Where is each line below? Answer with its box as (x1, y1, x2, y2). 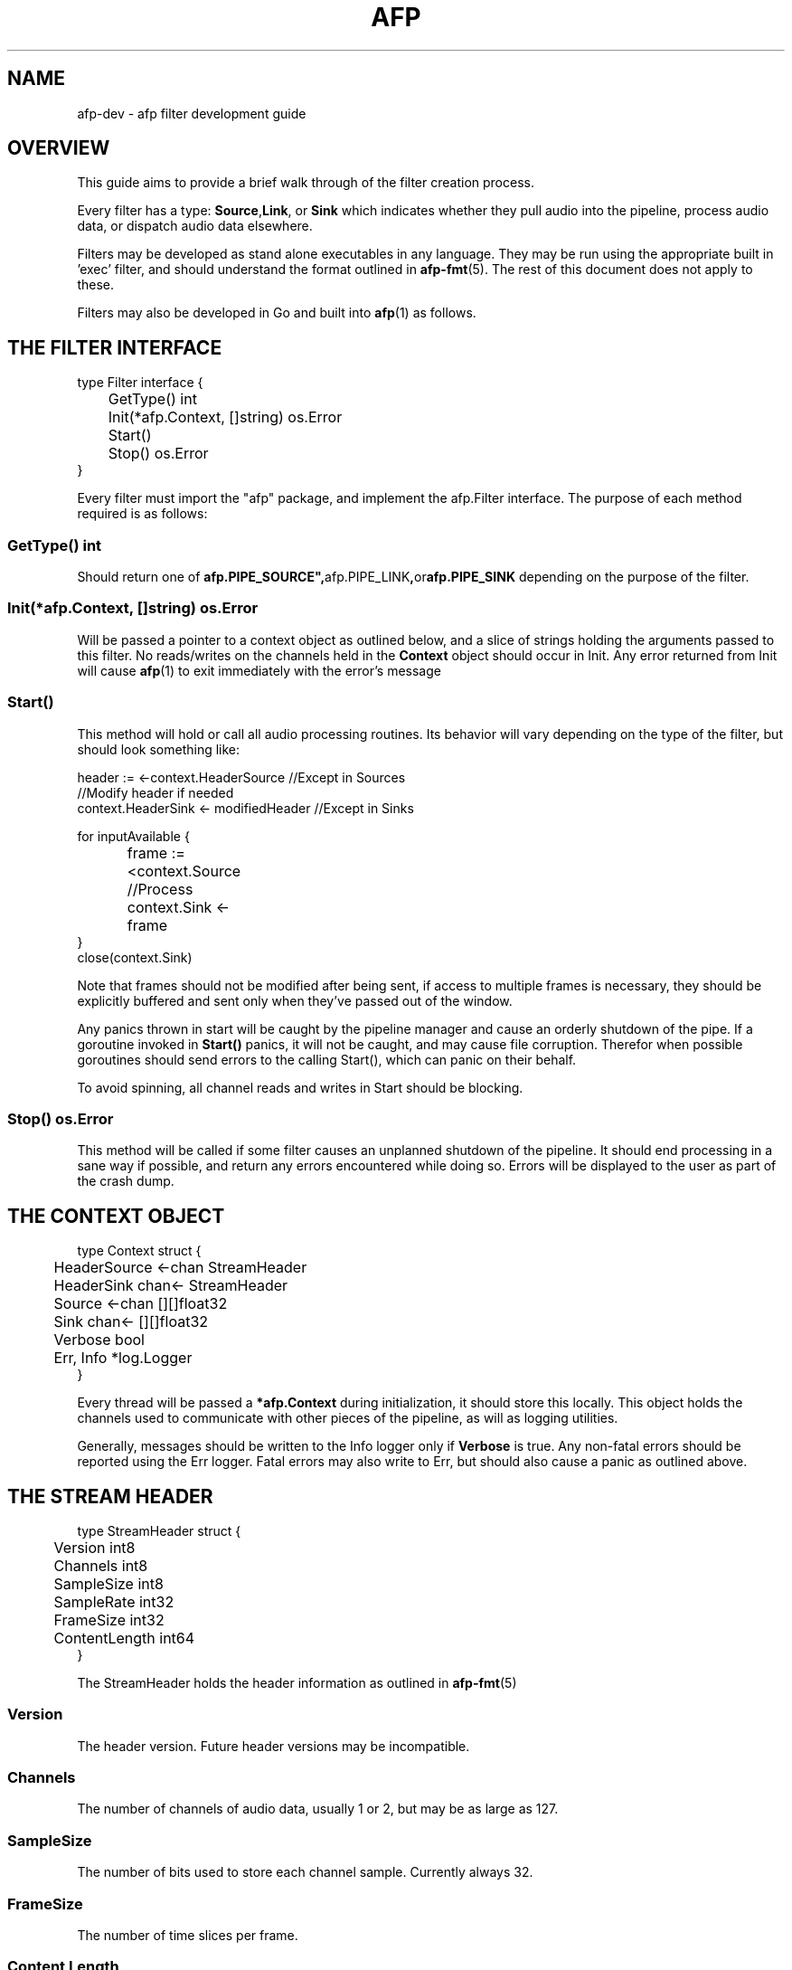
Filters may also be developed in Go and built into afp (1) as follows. (77, 305, 476, 321)
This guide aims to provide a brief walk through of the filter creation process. (77, 175, 534, 191)
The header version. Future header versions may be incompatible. (77, 1738, 470, 1754)
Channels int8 (53, 1556, 148, 1575)
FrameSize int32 (53, 1610, 165, 1629)
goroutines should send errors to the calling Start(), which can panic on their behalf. (77, 1051, 577, 1067)
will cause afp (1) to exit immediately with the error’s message (77, 662, 441, 678)
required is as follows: (77, 506, 208, 522)
